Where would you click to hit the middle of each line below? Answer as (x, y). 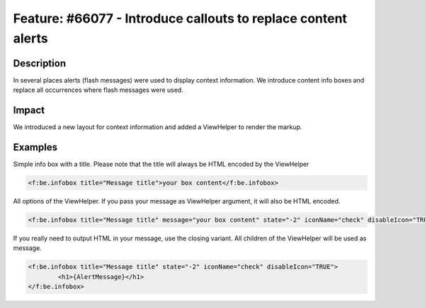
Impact (29, 111)
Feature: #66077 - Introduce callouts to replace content (180, 18)
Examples (35, 147)
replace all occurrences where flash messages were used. (98, 90)
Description (40, 63)
